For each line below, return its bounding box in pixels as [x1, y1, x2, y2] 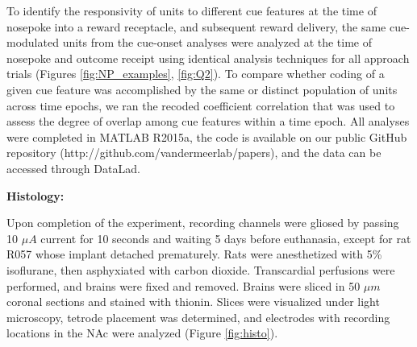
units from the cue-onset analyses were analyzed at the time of [62, 34, 373, 51]
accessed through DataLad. [6, 159, 140, 176]
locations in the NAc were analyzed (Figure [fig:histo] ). [6, 324, 278, 341]
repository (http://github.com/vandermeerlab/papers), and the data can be [6, 144, 382, 161]
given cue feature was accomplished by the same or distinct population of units [6, 81, 398, 97]
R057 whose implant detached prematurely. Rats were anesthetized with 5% [6, 246, 382, 262]
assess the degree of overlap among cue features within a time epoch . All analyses [6, 113, 410, 130]
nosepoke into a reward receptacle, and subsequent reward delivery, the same [6, 18, 386, 35]
